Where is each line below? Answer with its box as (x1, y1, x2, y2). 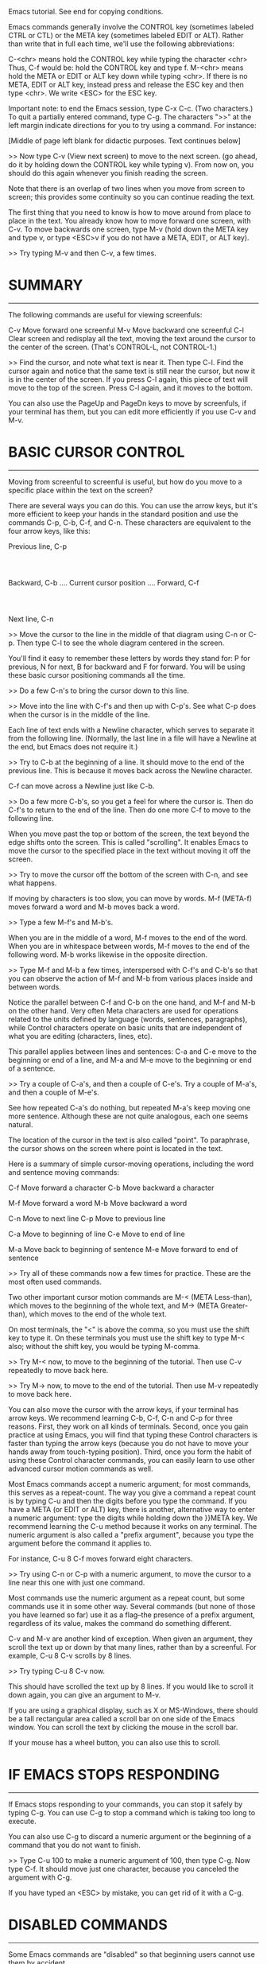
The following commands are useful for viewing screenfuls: (8, 309, 203, 319)
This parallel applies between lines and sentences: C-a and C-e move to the (8, 1046, 257, 1056)
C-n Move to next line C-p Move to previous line (8, 1213, 166, 1223)
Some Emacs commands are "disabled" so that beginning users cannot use (8, 1949, 256, 1959)
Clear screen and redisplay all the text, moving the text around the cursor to (8, 333, 256, 343)
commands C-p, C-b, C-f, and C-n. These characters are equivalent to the (8, 517, 252, 527)
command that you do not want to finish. (8, 1840, 141, 1849)
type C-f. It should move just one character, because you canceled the (8, 1864, 240, 1873)
